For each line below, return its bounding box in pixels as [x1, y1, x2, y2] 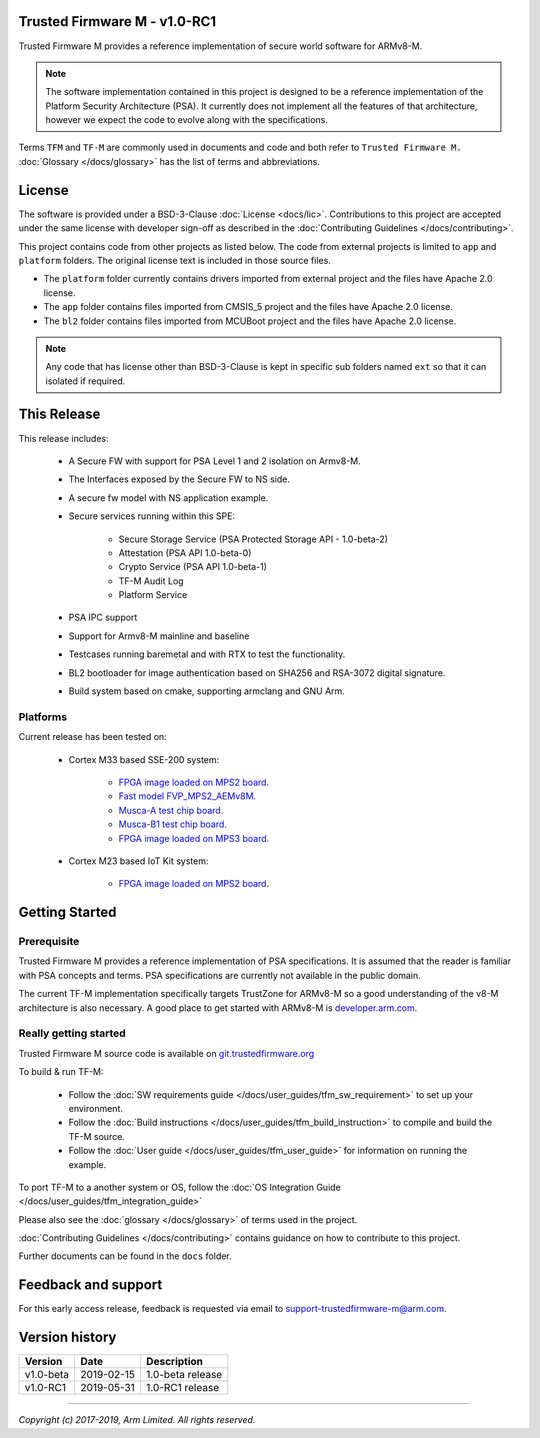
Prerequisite [18, 935, 80, 949]
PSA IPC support [68, 611, 138, 624]
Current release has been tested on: [18, 731, 167, 743]
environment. [68, 1102, 124, 1114]
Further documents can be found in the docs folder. [18, 1250, 232, 1262]
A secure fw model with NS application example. [68, 491, 269, 504]
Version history [18, 1329, 117, 1346]
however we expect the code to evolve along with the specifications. [45, 114, 329, 126]
